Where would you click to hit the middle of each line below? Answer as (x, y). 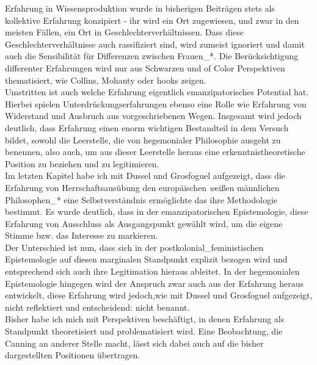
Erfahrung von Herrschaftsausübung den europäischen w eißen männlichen (142, 187)
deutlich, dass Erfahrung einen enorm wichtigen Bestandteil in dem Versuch (147, 127)
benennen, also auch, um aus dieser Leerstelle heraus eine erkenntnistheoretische (155, 152)
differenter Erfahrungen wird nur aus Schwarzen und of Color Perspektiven (145, 67)
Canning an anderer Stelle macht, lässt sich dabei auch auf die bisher (134, 343)
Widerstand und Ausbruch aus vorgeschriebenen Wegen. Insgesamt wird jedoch (153, 116)
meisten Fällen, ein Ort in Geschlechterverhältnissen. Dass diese (124, 32)
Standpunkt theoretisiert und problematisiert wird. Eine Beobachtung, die (144, 331)
